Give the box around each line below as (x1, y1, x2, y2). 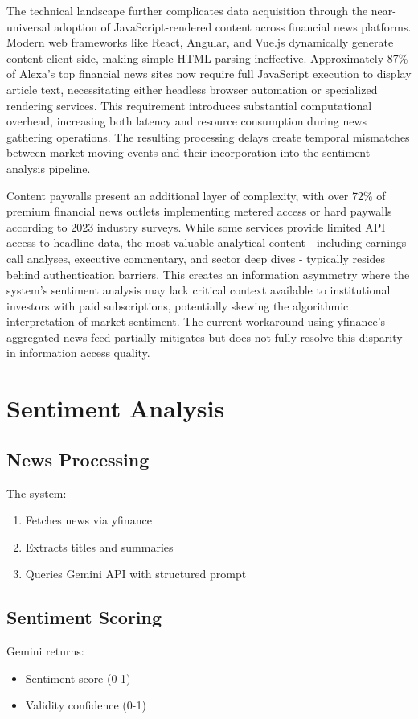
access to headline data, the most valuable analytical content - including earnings (6, 234, 407, 251)
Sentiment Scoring (6, 605, 162, 630)
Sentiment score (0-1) (25, 669, 131, 686)
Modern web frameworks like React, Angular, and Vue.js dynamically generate (6, 34, 394, 51)
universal (6, 18, 51, 35)
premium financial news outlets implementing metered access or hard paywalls (6, 203, 392, 220)
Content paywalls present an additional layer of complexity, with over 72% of (6, 187, 386, 203)
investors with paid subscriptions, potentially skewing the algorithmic (6, 297, 349, 314)
